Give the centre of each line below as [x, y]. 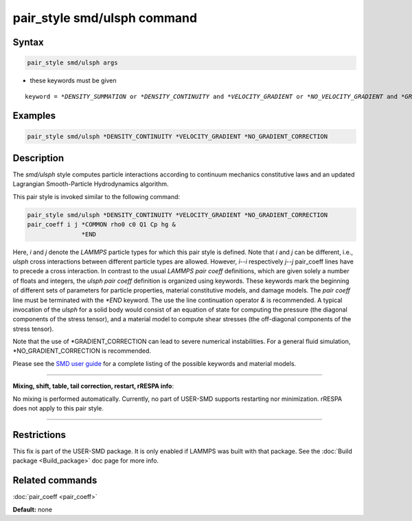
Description [38, 158]
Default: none [33, 509]
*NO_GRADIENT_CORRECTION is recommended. [82, 351]
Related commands [55, 481]
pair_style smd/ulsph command [105, 18]
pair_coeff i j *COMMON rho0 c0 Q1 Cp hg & [102, 224]
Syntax [28, 42]
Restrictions [39, 435]
